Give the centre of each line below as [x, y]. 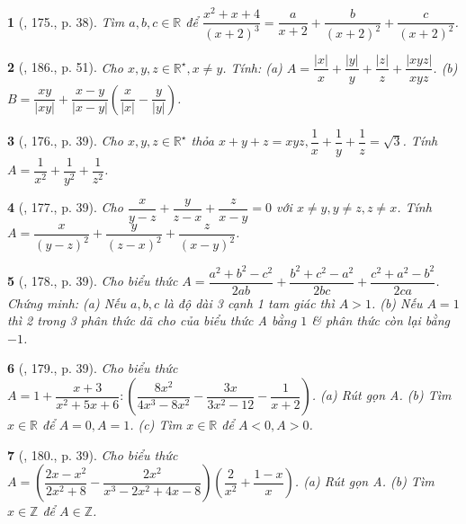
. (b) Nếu [397, 302]
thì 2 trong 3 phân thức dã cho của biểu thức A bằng [152, 320]
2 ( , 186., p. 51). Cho [65, 67]
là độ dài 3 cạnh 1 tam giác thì [249, 302]
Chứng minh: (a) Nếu [67, 302]
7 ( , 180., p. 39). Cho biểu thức [93, 454]
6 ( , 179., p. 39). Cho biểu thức [93, 368]
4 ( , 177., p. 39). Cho [65, 207]
